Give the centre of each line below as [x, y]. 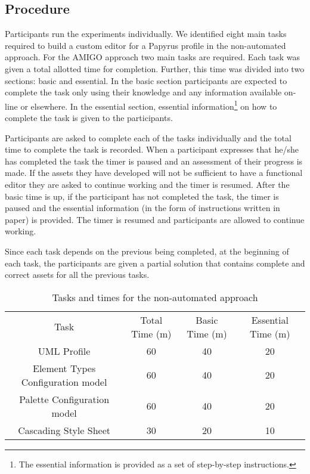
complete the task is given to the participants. [89, 118]
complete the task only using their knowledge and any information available [143, 92]
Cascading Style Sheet [64, 430]
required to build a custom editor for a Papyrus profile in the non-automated [145, 45]
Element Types [64, 368]
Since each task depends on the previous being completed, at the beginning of [147, 251]
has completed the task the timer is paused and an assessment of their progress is [154, 161]
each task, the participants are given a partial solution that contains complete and [155, 263]
